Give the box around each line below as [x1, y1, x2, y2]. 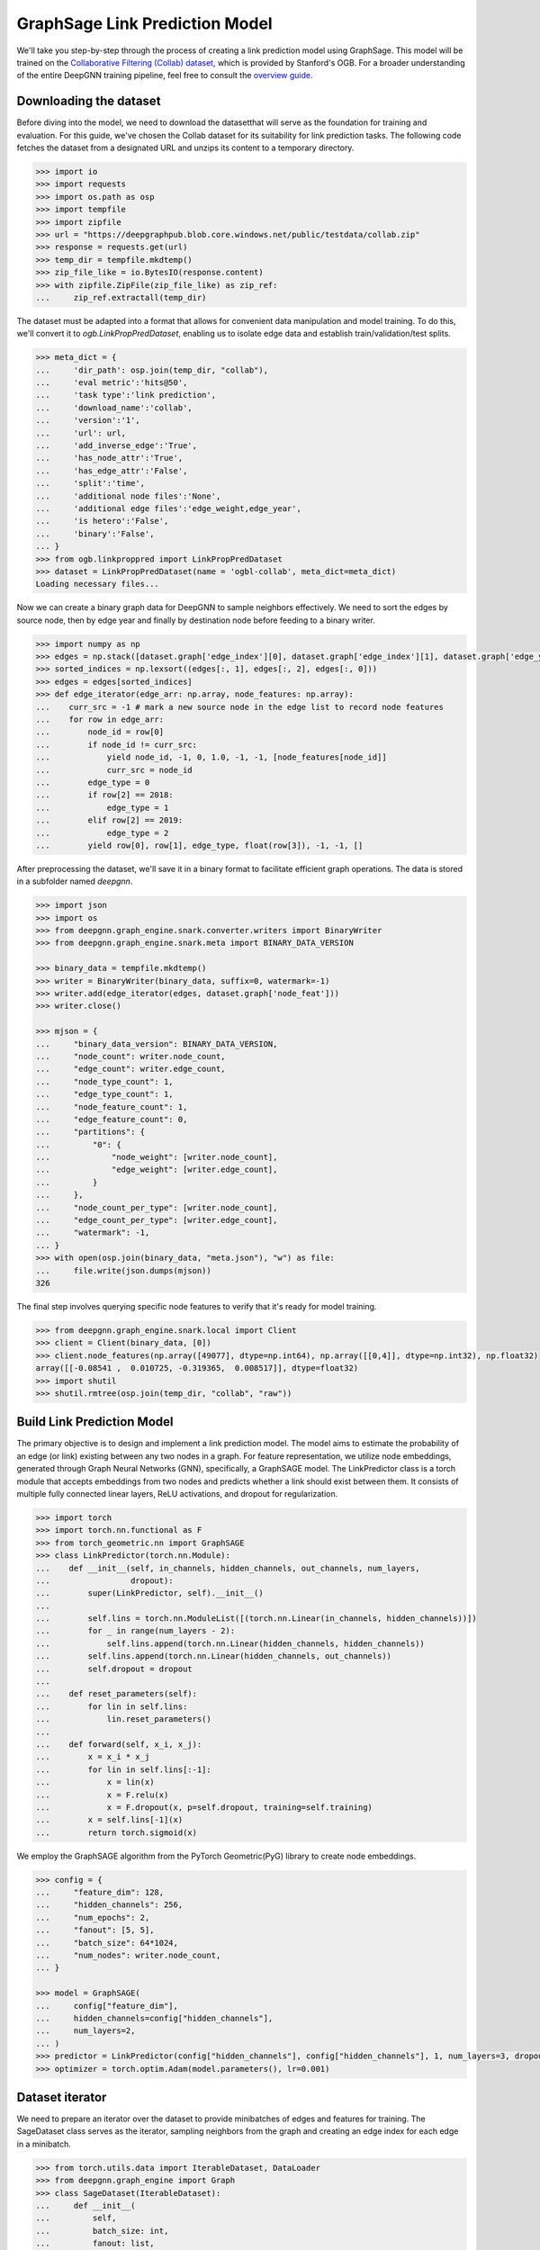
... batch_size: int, [35, 2226, 169, 2236]
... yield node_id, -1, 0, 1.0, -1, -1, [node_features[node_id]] [35, 752, 387, 762]
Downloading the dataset [16, 94, 161, 109]
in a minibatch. [16, 2138, 72, 2149]
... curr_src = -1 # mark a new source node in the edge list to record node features [35, 702, 445, 712]
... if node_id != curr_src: [35, 739, 198, 750]
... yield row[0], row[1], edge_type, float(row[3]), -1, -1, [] [35, 840, 364, 850]
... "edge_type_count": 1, [35, 1089, 175, 1100]
